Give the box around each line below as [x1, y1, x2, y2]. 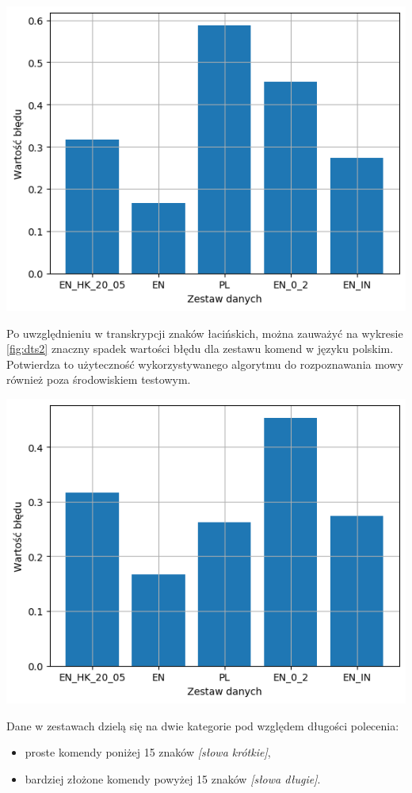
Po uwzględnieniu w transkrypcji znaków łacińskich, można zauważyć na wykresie [6, 324, 403, 341]
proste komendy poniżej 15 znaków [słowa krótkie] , [25, 744, 271, 760]
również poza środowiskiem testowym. [6, 371, 191, 388]
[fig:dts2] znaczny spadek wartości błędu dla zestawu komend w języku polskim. [6, 340, 394, 357]
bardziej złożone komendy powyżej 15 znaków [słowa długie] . [25, 770, 321, 787]
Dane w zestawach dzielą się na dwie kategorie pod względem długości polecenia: [6, 717, 399, 734]
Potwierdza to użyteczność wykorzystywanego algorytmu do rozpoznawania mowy [6, 355, 403, 372]
